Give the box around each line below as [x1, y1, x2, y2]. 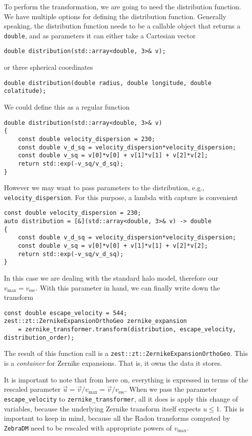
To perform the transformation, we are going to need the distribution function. [4, 1, 241, 11]
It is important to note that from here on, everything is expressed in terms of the [4, 374, 249, 384]
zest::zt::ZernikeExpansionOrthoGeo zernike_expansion [4, 318, 187, 325]
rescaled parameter [4, 384, 61, 394]
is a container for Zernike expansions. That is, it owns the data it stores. [4, 358, 222, 368]
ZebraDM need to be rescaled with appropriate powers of [4, 422, 172, 433]
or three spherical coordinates [4, 62, 93, 72]
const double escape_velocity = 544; [4, 309, 127, 317]
